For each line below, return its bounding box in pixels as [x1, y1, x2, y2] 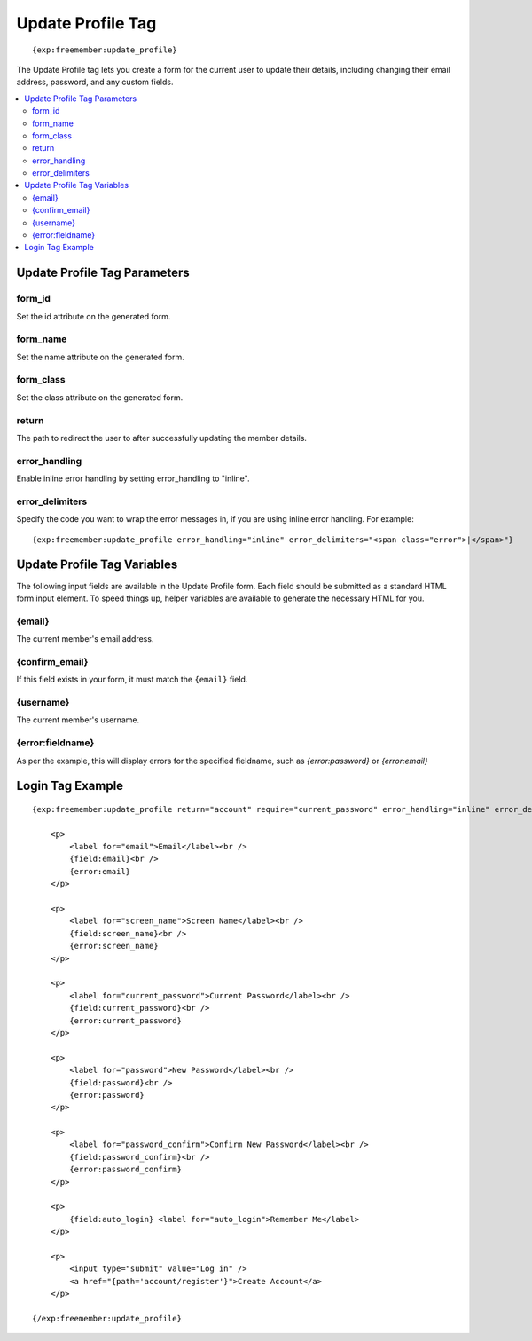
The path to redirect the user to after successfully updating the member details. [16, 432, 308, 443]
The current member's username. [16, 714, 140, 725]
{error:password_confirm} [69, 1164, 182, 1175]
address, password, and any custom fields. [16, 76, 174, 88]
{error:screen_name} [69, 941, 159, 951]
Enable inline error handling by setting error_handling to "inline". [16, 473, 250, 484]
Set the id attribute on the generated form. [16, 311, 171, 321]
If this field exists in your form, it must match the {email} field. [16, 674, 248, 685]
